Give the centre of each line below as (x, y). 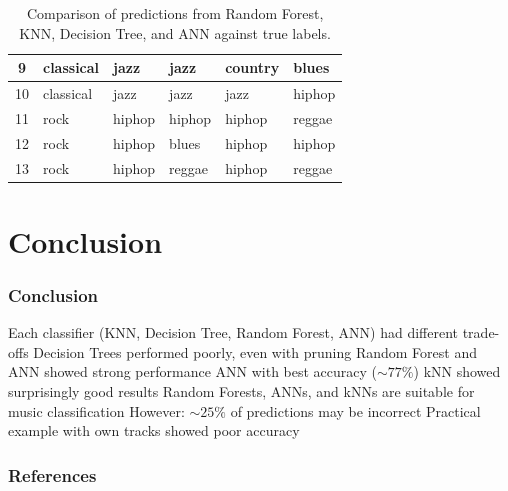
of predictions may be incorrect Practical (355, 410)
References (52, 474)
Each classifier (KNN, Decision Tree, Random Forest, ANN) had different (233, 332)
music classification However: (96, 410)
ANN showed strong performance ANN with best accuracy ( (193, 371)
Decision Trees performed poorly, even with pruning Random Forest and (255, 351)
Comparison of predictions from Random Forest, (175, 13)
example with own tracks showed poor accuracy (154, 430)
